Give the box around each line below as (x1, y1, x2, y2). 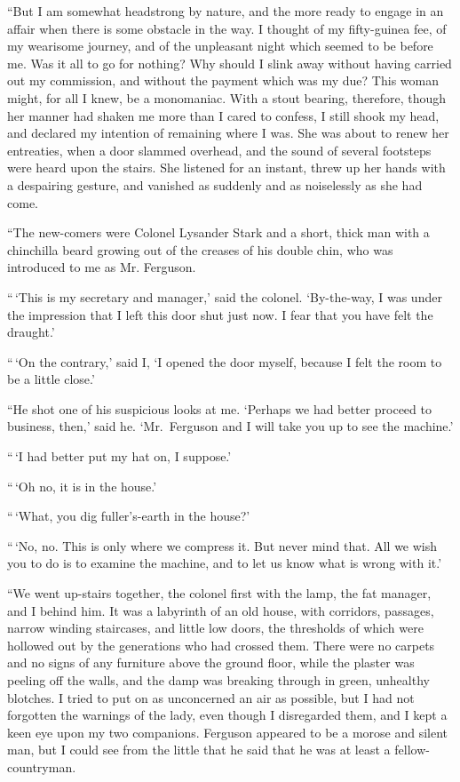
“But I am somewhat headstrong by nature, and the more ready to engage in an (7, 2, 444, 20)
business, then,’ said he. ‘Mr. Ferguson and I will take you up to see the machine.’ (7, 417, 454, 435)
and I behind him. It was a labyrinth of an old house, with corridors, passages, (7, 601, 434, 619)
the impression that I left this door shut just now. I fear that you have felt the (7, 305, 433, 323)
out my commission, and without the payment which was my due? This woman (7, 71, 439, 90)
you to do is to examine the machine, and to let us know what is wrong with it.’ (7, 554, 442, 572)
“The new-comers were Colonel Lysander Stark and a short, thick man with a (7, 223, 430, 242)
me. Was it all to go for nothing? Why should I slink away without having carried (7, 53, 452, 72)
